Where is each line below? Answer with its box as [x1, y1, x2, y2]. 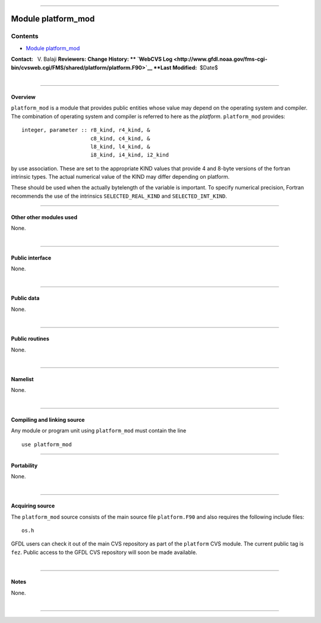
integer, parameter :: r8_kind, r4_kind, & [21, 127, 150, 133]
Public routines [11, 335, 50, 342]
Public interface [11, 254, 52, 261]
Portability [11, 462, 38, 469]
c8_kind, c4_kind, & [90, 135, 150, 142]
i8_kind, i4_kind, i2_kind [90, 152, 169, 158]
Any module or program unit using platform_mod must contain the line [11, 427, 187, 434]
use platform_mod [21, 441, 72, 448]
